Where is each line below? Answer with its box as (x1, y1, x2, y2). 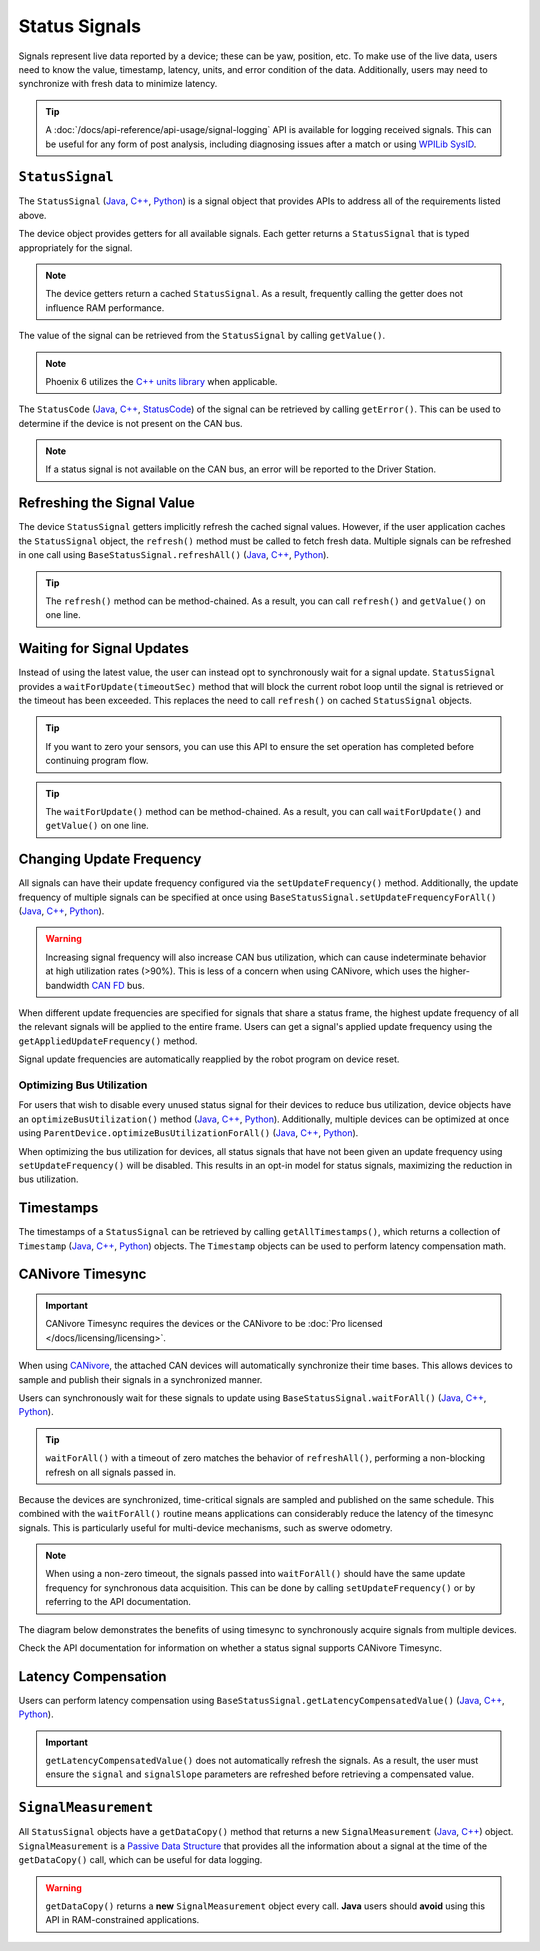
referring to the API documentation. (45, 1596, 192, 1608)
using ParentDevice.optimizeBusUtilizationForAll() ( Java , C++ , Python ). (18, 1127, 359, 1139)
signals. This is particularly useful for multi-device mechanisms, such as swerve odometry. (18, 1521, 394, 1534)
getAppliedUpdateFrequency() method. (18, 1035, 198, 1047)
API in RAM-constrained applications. (45, 1914, 200, 1926)
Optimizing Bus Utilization (18, 1078, 148, 1092)
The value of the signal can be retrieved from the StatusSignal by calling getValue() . (18, 330, 386, 342)
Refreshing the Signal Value (18, 495, 195, 512)
